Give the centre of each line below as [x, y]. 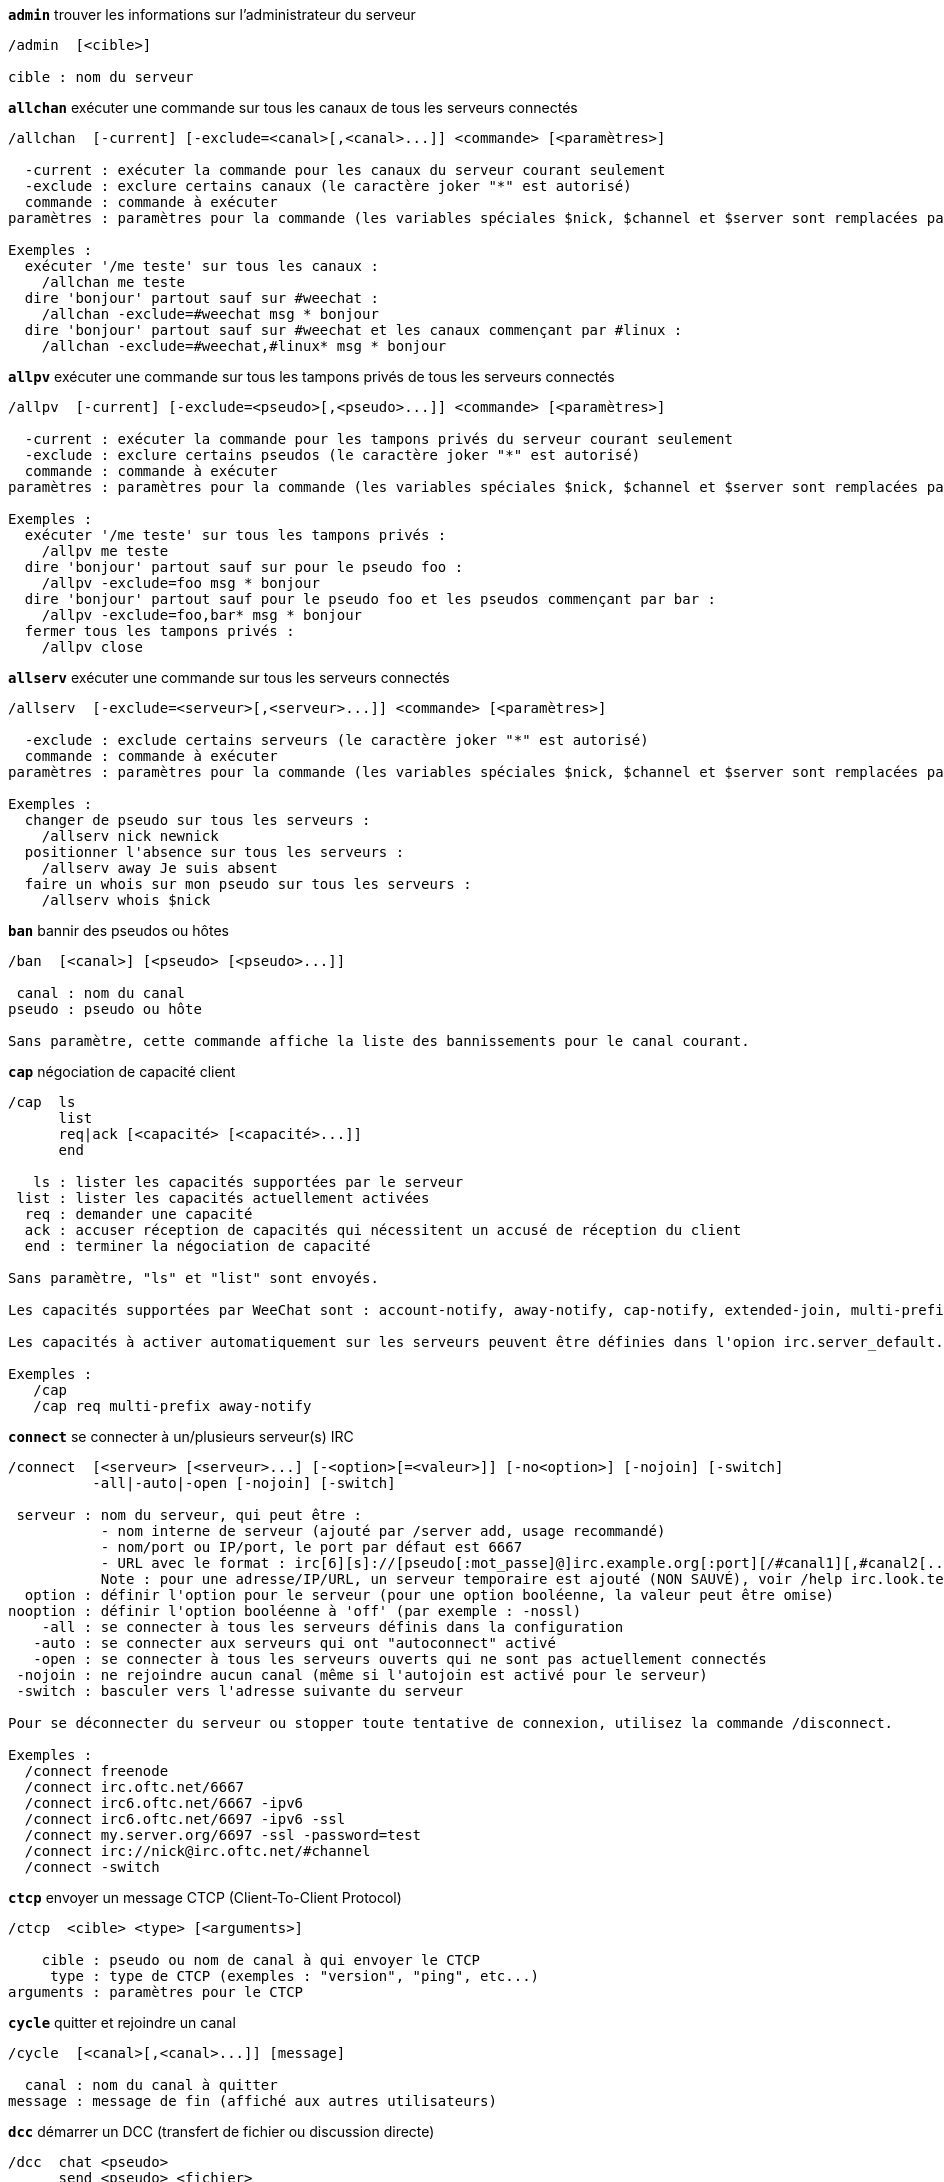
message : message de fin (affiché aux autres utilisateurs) [252, 2101]
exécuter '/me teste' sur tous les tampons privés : [235, 535]
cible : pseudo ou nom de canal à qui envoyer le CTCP [261, 1960]
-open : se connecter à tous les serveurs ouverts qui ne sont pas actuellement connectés [400, 1659]
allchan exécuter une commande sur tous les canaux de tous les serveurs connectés [293, 107]
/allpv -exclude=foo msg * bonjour [180, 583]
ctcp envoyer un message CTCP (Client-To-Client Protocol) [205, 1897]
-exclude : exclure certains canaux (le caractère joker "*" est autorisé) [328, 186]
